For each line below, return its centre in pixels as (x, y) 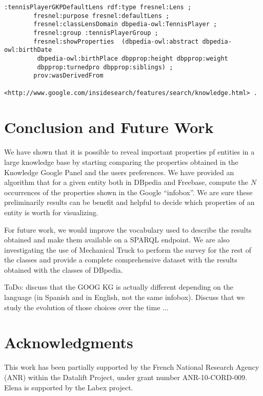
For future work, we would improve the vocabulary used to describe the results (128, 229)
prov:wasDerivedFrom (68, 76)
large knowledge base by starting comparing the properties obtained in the (121, 162)
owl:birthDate (28, 50)
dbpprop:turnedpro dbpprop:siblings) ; (105, 67)
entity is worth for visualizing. (51, 212)
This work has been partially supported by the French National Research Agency (132, 367)
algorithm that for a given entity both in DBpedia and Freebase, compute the (126, 182)
